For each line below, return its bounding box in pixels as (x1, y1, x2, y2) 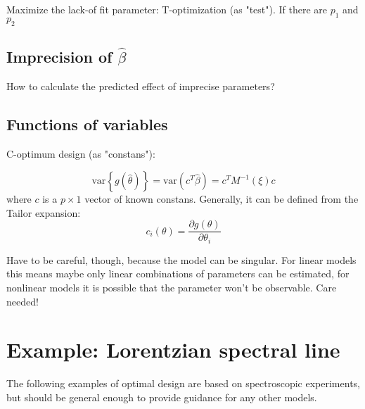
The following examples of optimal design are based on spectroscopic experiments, (6, 376, 360, 391)
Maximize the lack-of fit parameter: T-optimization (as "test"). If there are (6, 2, 328, 16)
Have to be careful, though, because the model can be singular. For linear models (6, 252, 357, 267)
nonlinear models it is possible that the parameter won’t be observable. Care (6, 280, 337, 295)
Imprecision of (6, 45, 113, 67)
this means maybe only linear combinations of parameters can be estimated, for (6, 266, 350, 281)
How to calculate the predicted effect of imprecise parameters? (6, 78, 275, 93)
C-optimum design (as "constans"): (6, 146, 155, 161)
